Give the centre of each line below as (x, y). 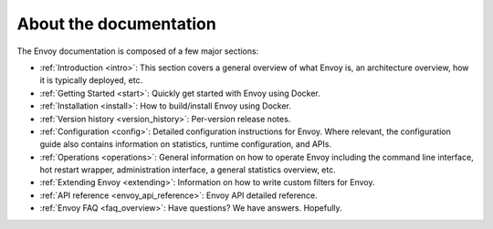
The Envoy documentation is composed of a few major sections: (138, 51)
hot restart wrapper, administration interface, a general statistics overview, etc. (188, 170)
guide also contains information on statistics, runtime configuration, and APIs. (186, 144)
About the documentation (116, 24)
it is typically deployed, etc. (91, 80)
